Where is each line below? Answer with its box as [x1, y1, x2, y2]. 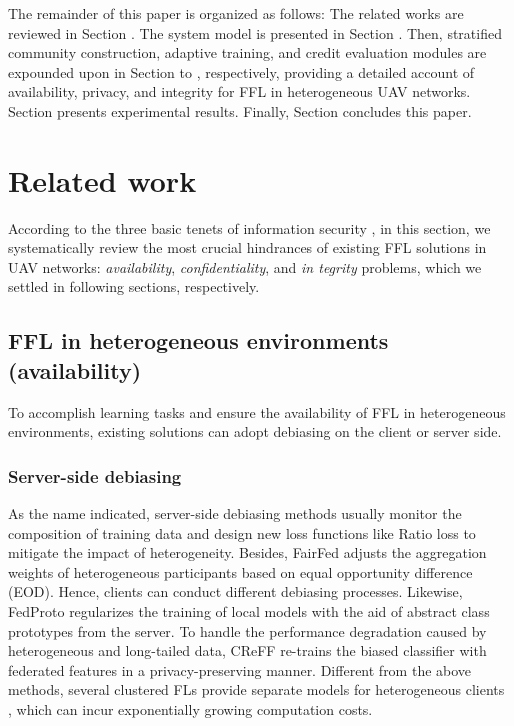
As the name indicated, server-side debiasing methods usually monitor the [8, 503, 462, 524]
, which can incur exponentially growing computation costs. [8, 699, 373, 719]
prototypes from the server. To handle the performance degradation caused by [8, 620, 487, 641]
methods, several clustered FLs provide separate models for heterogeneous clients [8, 679, 505, 700]
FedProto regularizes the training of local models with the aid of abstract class [8, 601, 490, 622]
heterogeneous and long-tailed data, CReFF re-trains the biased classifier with [8, 640, 487, 661]
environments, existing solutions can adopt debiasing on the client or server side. [8, 421, 502, 442]
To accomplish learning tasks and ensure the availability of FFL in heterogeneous [8, 401, 506, 422]
